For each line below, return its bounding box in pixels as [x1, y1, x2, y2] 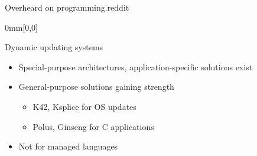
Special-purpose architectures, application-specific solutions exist [18, 60, 253, 73]
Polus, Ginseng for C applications [32, 120, 154, 132]
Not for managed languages [18, 140, 118, 152]
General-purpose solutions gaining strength [18, 80, 174, 93]
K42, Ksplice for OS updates [32, 100, 136, 112]
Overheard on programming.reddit [5, 1, 129, 13]
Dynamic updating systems [5, 41, 103, 53]
